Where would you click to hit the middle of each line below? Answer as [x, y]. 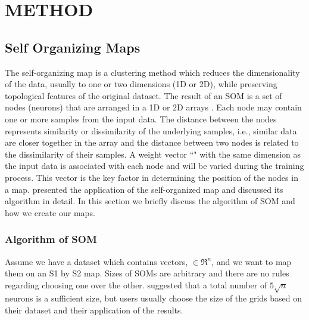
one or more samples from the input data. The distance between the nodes [141, 119]
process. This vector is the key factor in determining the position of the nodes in [152, 177]
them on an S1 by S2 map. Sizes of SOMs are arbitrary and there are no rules [147, 273]
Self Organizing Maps [73, 47]
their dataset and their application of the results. [94, 310]
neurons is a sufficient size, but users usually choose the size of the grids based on [154, 298]
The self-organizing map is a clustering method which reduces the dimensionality [152, 72]
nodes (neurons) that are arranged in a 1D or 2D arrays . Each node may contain [153, 107]
